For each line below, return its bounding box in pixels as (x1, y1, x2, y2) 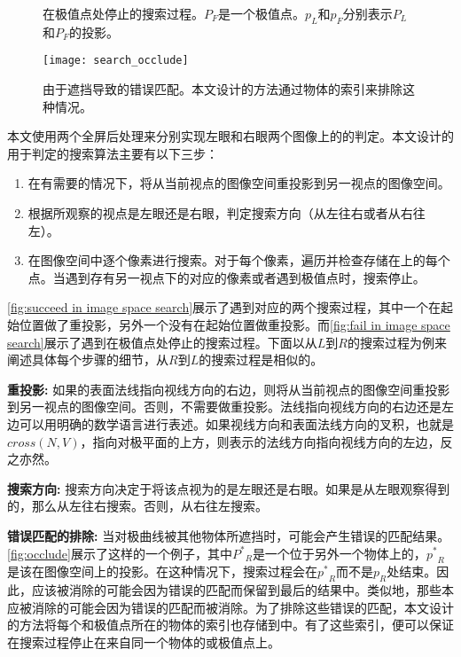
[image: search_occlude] (43, 54, 189, 67)
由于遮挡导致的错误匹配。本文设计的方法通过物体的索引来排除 (43, 80, 402, 98)
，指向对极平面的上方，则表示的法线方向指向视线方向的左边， (80, 432, 441, 450)
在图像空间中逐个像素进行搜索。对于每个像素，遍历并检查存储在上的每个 (27, 251, 450, 270)
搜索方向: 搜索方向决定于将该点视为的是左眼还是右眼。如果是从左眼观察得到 (7, 479, 450, 497)
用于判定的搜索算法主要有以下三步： (7, 144, 218, 162)
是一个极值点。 (218, 4, 306, 22)
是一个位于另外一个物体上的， (252, 544, 426, 562)
